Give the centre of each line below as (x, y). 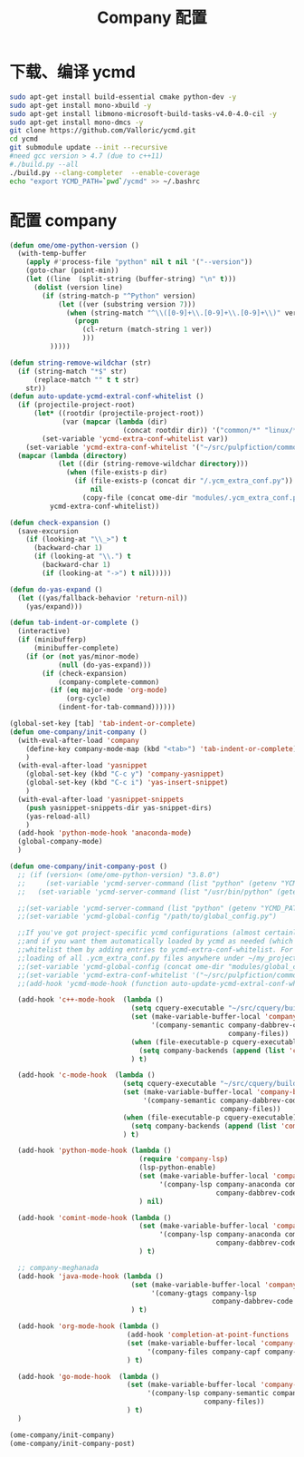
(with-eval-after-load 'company (79, 740)
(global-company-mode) (60, 842)
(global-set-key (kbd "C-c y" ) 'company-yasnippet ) (125, 774)
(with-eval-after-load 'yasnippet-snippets (100, 799)
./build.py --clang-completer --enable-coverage (105, 172)
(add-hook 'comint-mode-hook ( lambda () (95, 1217)
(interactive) (44, 631)
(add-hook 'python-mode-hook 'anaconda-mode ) (105, 833)
